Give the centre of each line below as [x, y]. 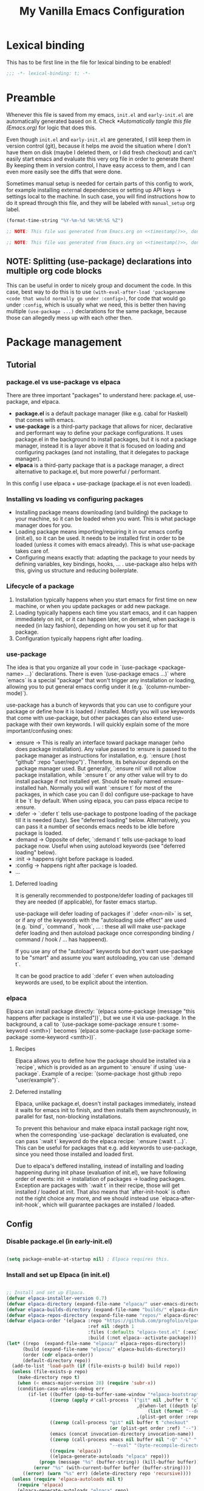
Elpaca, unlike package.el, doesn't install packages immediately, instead [105, 1104]
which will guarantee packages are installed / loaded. [109, 1205]
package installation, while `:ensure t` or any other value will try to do [101, 775]
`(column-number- [168, 687]
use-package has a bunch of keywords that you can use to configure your [99, 705]
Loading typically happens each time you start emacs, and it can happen [106, 612]
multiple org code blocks [54, 271]
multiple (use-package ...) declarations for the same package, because [97, 311]
